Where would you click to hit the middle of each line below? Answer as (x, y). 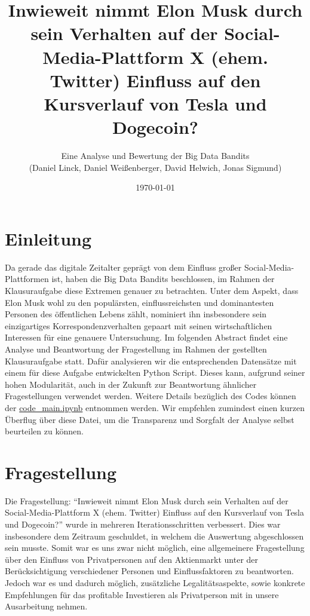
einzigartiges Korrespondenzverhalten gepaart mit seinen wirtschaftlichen (139, 325)
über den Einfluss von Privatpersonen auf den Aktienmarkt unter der (132, 559)
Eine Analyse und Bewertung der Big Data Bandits (155, 156)
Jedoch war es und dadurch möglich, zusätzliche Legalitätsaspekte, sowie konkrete (155, 582)
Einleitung (48, 238)
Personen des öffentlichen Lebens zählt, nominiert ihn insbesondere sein (136, 314)
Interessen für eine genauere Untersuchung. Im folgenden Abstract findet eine (146, 337)
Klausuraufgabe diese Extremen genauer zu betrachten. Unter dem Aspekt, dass (152, 290)
